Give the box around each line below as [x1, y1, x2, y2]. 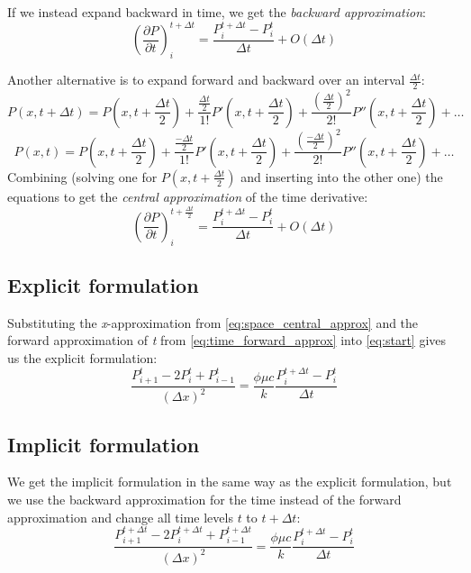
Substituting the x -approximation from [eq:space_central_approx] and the [7, 313, 419, 332]
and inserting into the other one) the [240, 167, 443, 186]
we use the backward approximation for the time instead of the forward [7, 489, 402, 508]
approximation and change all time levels [7, 507, 233, 526]
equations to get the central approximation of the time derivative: [7, 186, 368, 205]
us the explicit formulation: [7, 348, 158, 367]
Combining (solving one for [7, 167, 158, 186]
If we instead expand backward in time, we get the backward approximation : [7, 3, 426, 21]
